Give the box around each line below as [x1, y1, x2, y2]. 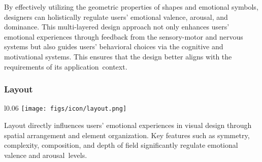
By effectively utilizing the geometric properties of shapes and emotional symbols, [4, 2, 258, 12]
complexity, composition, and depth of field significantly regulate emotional [4, 140, 238, 150]
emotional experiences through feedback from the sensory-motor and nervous [4, 31, 243, 42]
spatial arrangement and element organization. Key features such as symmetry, [4, 129, 250, 140]
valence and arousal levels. [4, 149, 87, 160]
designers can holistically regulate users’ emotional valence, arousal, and [4, 11, 228, 22]
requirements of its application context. [4, 61, 127, 72]
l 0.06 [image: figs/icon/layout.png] [4, 103, 127, 113]
